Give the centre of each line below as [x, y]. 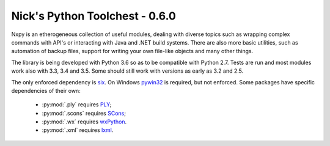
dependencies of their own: [46, 90]
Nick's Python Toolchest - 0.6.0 [94, 16]
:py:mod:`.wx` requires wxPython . [84, 122]
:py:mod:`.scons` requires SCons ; [84, 113]
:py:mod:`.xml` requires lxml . [78, 130]
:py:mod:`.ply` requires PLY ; [77, 104]
